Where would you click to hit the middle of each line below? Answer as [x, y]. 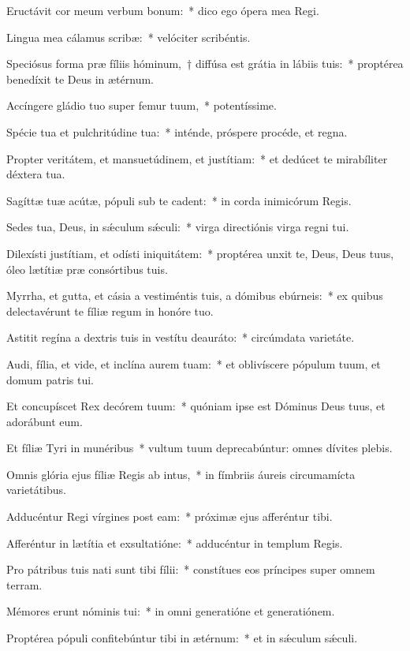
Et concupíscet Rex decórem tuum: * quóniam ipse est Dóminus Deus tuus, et [196, 406]
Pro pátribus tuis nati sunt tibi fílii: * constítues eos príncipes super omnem [191, 569]
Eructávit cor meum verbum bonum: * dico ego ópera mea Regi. [163, 10]
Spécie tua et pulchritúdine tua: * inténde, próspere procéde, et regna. [177, 131]
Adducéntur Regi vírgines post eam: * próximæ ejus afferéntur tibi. [170, 516]
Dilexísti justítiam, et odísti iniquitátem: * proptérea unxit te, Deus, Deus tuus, [200, 253]
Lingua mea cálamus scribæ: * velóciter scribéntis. [129, 37]
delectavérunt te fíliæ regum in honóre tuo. [110, 311]
